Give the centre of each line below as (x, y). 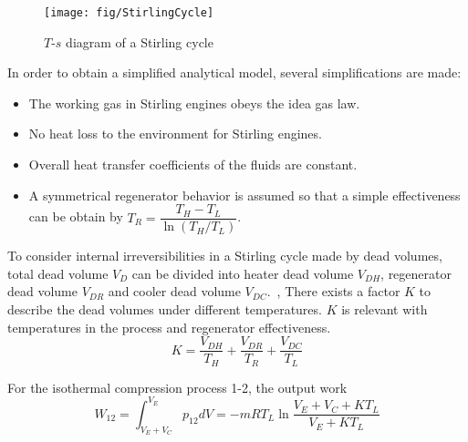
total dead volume (58, 273)
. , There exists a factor (333, 291)
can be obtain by (76, 216)
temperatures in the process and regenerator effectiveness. (169, 327)
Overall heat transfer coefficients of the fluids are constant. (193, 164)
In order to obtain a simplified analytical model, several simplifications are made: (234, 72)
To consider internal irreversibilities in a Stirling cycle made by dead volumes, (225, 256)
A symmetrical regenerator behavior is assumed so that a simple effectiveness (244, 195)
